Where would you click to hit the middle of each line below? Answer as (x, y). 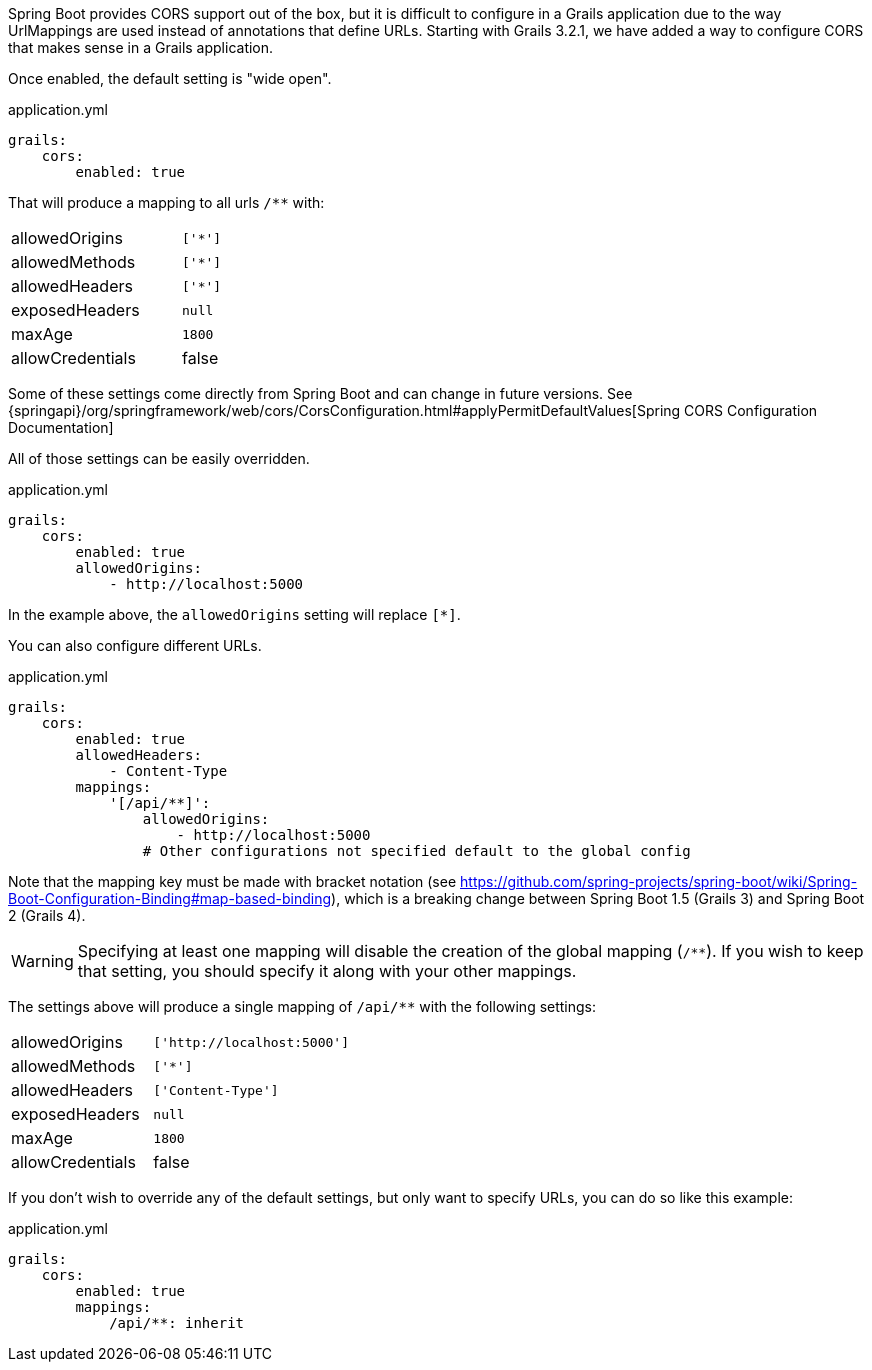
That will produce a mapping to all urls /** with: (166, 202)
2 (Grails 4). (47, 915)
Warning (42, 961)
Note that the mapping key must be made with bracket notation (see (232, 881)
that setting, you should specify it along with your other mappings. (327, 971)
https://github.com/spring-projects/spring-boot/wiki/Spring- (659, 881)
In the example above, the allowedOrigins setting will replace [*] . (234, 614)
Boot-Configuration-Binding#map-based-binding (170, 898)
